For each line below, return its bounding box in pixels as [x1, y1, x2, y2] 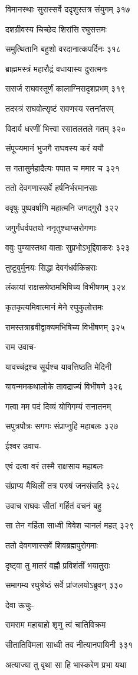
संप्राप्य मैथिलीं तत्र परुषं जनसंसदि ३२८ [5, 479, 120, 492]
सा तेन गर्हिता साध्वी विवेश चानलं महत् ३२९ [5, 519, 134, 531]
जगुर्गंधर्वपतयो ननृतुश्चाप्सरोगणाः [5, 221, 97, 233]
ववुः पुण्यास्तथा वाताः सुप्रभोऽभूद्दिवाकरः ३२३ [5, 241, 130, 254]
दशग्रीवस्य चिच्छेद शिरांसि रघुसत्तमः [5, 22, 107, 35]
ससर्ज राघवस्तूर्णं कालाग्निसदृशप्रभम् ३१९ [5, 82, 126, 95]
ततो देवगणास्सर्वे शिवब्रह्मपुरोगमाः [5, 539, 98, 551]
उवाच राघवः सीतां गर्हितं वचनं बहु [5, 499, 101, 511]
